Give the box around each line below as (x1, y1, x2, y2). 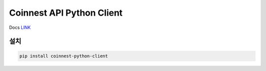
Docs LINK (9, 24, 31, 30)
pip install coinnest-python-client (19, 53, 108, 59)
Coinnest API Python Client (9, 7, 123, 18)
